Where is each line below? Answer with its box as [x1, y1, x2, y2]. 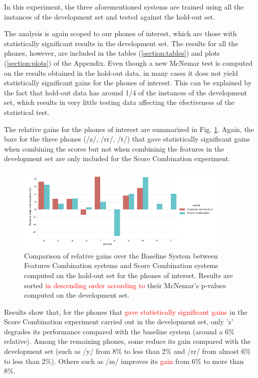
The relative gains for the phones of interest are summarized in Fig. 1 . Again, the [4, 123, 254, 134]
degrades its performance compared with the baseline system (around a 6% [4, 326, 234, 336]
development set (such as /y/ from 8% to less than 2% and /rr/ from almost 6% [4, 346, 251, 356]
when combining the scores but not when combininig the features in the [4, 143, 224, 154]
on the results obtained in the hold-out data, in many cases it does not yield [4, 67, 238, 78]
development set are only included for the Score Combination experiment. [4, 153, 230, 164]
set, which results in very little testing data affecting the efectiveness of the [4, 97, 234, 107]
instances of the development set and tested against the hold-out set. [4, 11, 215, 22]
